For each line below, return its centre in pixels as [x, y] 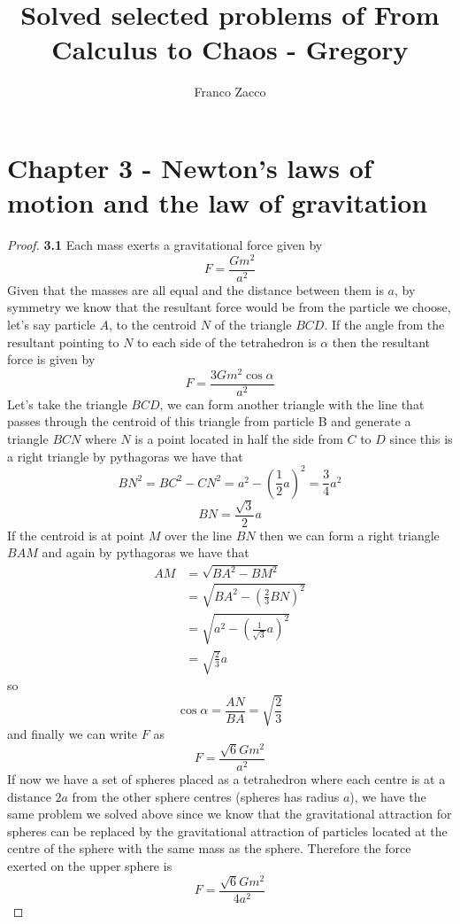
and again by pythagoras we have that [146, 552]
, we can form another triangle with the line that [292, 404]
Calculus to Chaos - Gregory [230, 49]
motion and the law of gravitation [218, 202]
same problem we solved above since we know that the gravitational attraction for [230, 814]
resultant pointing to [63, 342]
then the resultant [381, 342]
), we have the [388, 796]
